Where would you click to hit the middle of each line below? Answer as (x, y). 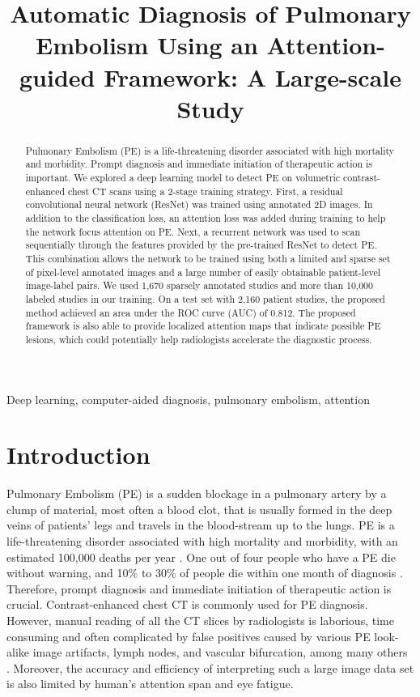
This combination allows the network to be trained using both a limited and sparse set (208, 258)
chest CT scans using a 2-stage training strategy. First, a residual (205, 191)
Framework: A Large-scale (252, 76)
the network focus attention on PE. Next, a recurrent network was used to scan (193, 231)
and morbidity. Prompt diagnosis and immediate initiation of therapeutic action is (199, 164)
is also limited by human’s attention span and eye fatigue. (150, 684)
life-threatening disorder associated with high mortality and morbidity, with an (202, 541)
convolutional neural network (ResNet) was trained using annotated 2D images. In (199, 204)
